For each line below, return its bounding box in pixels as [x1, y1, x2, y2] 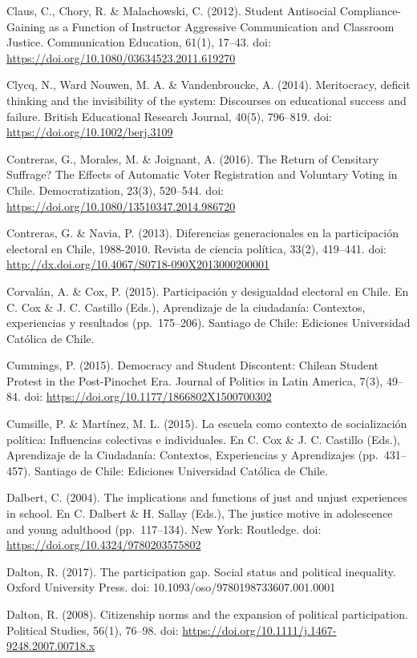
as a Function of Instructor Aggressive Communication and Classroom [49, 18, 395, 34]
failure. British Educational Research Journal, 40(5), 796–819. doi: [6, 107, 332, 124]
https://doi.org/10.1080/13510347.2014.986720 [6, 197, 236, 214]
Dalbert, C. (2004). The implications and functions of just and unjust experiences [6, 489, 408, 506]
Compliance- [339, 2, 402, 18]
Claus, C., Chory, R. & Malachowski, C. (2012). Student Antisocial [6, 2, 337, 18]
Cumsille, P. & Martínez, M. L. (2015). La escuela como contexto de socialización [6, 415, 407, 432]
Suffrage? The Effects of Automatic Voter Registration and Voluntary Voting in [6, 166, 398, 183]
